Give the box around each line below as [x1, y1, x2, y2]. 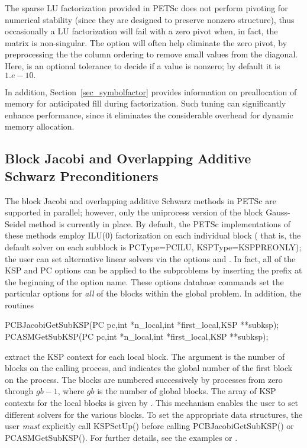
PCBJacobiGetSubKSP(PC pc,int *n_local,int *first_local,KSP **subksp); [5, 318, 279, 331]
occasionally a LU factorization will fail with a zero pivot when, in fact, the [5, 25, 278, 37]
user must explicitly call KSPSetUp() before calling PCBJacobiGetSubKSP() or [5, 420, 294, 432]
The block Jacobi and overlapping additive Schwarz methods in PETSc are [5, 194, 276, 207]
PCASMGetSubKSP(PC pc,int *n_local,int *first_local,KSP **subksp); [5, 330, 269, 343]
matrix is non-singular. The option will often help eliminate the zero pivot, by [5, 36, 287, 49]
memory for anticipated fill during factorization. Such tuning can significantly [5, 97, 286, 109]
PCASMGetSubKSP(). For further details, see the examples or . [5, 431, 238, 443]
